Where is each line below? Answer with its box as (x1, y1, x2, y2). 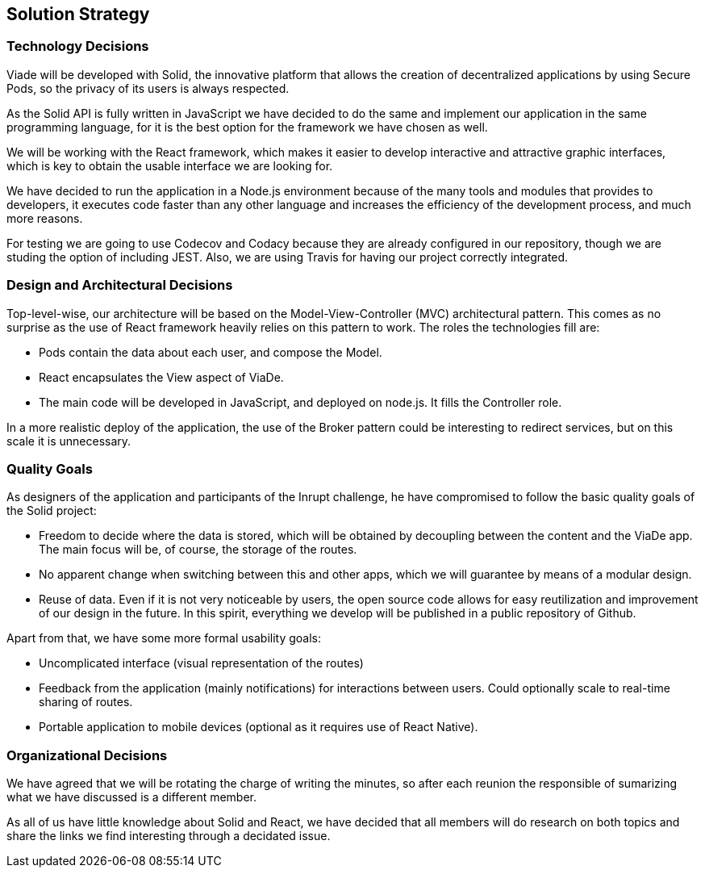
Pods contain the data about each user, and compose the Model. (39, 345, 382, 359)
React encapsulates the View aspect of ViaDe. (39, 370, 284, 384)
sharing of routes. (39, 695, 133, 709)
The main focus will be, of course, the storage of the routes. (39, 542, 357, 557)
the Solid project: (6, 504, 97, 518)
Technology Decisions (6, 38, 149, 55)
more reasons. (6, 211, 83, 225)
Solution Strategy (6, 4, 150, 24)
